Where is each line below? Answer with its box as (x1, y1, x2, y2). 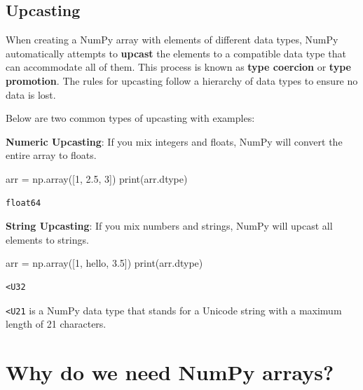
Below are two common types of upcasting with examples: (6, 111, 255, 125)
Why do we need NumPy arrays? (6, 357, 334, 386)
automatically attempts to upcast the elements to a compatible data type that (6, 46, 346, 60)
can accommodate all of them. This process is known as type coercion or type (6, 60, 351, 74)
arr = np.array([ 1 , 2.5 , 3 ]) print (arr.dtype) (6, 171, 188, 186)
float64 (6, 197, 41, 208)
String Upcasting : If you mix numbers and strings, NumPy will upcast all (6, 218, 333, 233)
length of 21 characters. (6, 316, 107, 331)
